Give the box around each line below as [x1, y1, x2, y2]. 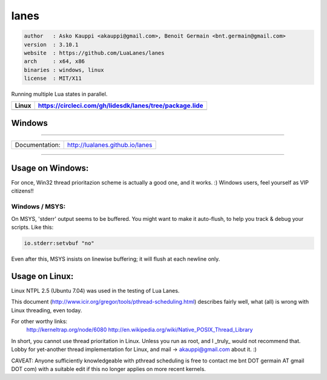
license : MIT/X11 [24, 75, 82, 82]
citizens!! [11, 188, 34, 195]
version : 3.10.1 [24, 41, 79, 48]
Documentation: [15, 141, 61, 149]
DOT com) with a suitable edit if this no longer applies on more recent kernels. [11, 365, 206, 372]
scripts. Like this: [11, 223, 54, 231]
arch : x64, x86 [24, 58, 85, 65]
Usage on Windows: [11, 163, 89, 173]
